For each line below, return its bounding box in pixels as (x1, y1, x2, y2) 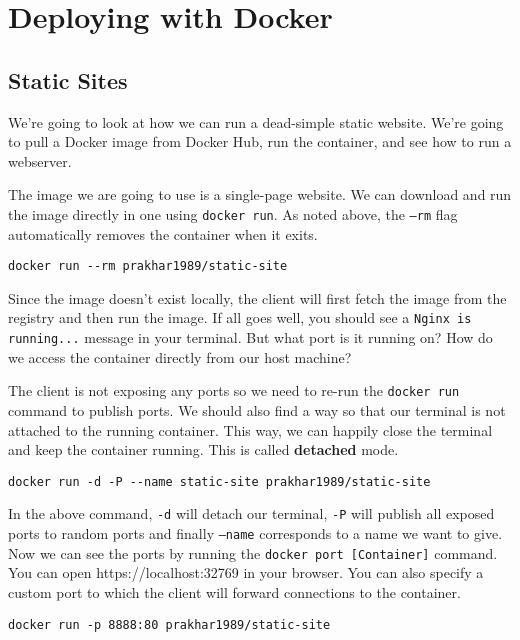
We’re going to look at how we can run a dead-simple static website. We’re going (8, 111, 504, 132)
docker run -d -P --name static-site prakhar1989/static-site (8, 474, 431, 489)
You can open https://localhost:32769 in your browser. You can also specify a (8, 562, 484, 583)
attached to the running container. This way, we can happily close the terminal (8, 419, 493, 440)
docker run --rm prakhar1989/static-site (8, 259, 288, 274)
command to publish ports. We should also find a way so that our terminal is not (8, 400, 506, 421)
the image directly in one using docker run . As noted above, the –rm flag (8, 203, 458, 224)
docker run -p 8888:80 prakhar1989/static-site (8, 617, 331, 632)
